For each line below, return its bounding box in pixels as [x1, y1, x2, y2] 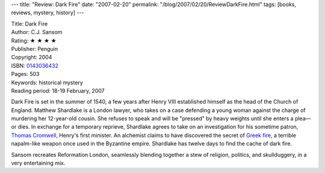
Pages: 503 [11, 71, 40, 78]
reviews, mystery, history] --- [11, 9, 84, 16]
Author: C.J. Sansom [11, 29, 63, 36]
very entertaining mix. [11, 159, 66, 167]
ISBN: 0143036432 [11, 62, 59, 69]
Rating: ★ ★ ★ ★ [11, 37, 57, 44]
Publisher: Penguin [11, 45, 58, 52]
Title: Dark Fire [11, 20, 48, 27]
